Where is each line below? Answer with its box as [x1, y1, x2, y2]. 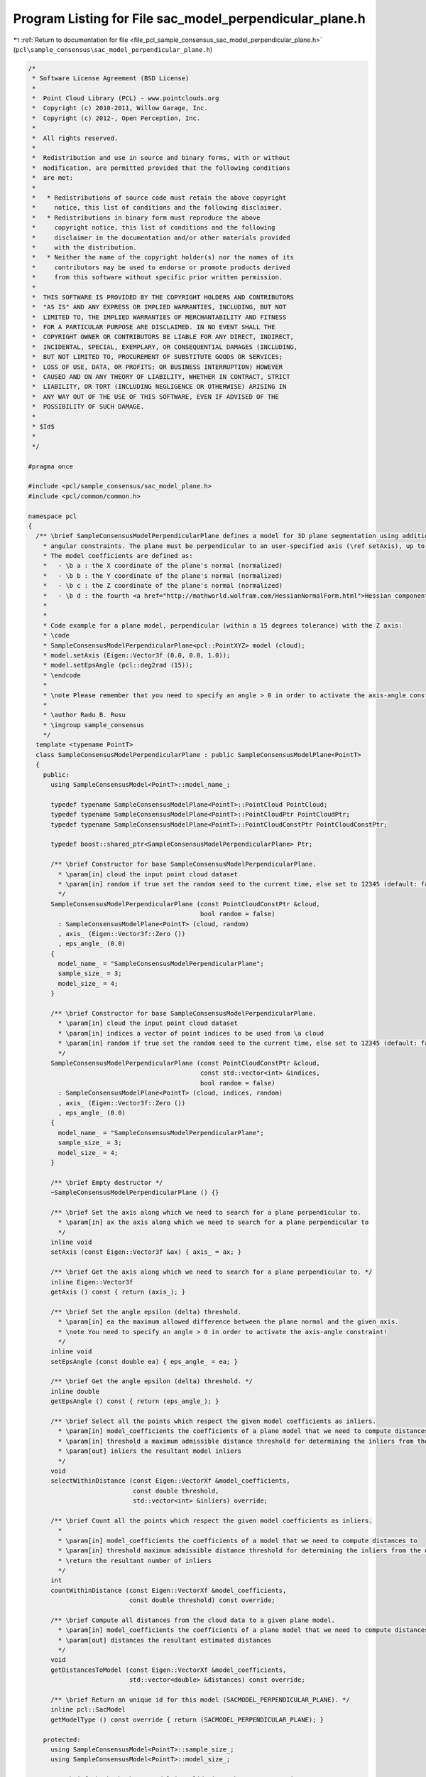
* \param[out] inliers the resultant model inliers [58, 1447, 242, 1455]
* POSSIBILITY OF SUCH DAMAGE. [32, 402, 145, 411]
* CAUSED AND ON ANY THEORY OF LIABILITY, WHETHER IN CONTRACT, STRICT [32, 373, 290, 381]
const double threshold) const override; [129, 1596, 275, 1604]
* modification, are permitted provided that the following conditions [32, 163, 290, 172]
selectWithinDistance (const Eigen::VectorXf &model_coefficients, [50, 1477, 290, 1485]
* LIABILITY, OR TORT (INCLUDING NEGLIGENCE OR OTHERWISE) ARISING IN [32, 382, 287, 391]
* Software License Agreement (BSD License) [32, 75, 190, 82]
